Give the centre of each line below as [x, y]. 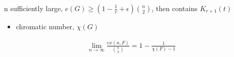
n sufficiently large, [34, 8]
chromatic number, [45, 26]
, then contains [175, 8]
